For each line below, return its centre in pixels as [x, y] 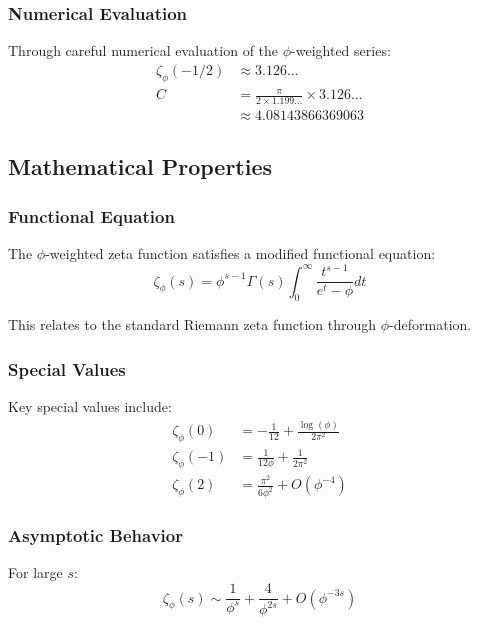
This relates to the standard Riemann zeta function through [192, 324]
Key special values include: [90, 406]
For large [35, 572]
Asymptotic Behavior [95, 535]
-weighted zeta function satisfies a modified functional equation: [240, 253]
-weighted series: [341, 50]
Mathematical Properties [140, 166]
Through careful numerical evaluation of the [143, 50]
